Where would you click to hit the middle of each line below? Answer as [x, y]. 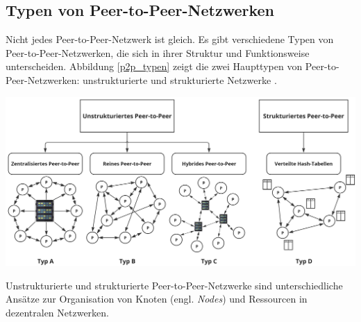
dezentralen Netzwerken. [58, 312]
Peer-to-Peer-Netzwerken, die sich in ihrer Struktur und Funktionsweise [158, 52]
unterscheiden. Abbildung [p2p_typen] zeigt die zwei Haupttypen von [154, 66]
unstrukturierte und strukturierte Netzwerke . [180, 79]
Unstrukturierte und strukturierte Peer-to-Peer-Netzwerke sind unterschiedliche [174, 285]
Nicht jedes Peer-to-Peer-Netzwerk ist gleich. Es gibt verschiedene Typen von [170, 39]
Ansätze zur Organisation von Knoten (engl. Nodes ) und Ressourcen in [157, 299]
